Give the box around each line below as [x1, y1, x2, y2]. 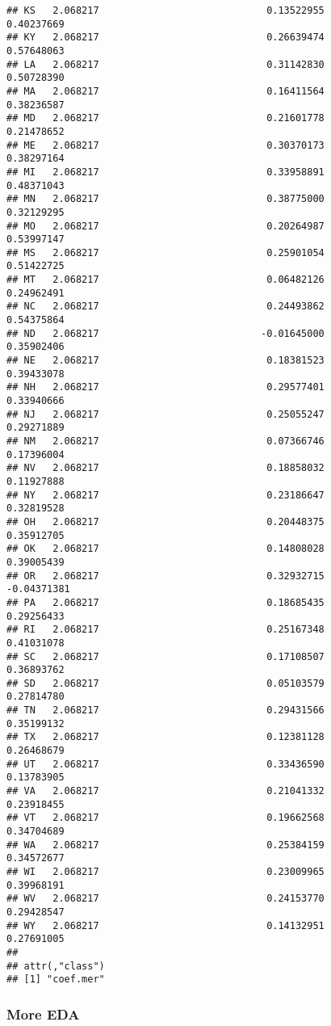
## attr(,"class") [6, 960, 105, 972]
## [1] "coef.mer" [6, 973, 105, 986]
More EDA [6, 1003, 80, 1024]
